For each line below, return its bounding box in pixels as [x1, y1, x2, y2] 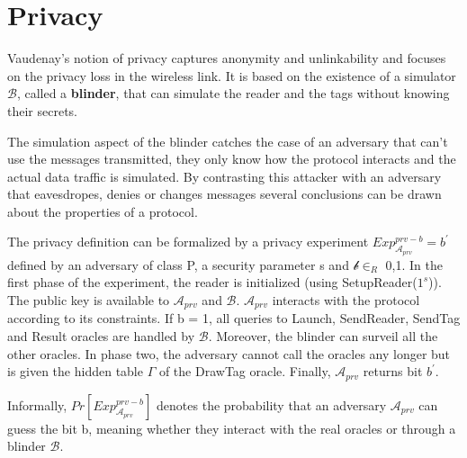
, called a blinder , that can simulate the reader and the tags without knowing [16, 84, 450, 103]
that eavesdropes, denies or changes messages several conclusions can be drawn [7, 184, 442, 203]
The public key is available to [7, 290, 170, 309]
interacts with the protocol [272, 290, 420, 309]
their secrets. [7, 101, 77, 120]
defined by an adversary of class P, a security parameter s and [7, 255, 349, 274]
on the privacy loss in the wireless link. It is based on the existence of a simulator [7, 66, 456, 85]
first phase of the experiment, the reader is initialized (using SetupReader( [7, 273, 418, 292]
